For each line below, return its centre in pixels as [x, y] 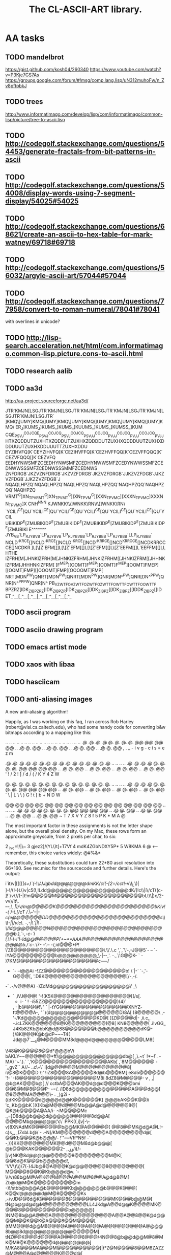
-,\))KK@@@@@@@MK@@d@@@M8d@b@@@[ [59, 1143]
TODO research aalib [39, 371]
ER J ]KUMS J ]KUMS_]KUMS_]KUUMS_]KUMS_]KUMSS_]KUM [79, 427]
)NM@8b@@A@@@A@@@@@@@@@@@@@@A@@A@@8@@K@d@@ [85, 1215]
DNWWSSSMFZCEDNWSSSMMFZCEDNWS [51, 468]
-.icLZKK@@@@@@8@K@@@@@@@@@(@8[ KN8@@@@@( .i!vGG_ [89, 1023]
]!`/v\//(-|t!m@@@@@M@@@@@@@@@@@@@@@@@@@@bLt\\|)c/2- [84, 896]
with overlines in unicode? [33, 321]
